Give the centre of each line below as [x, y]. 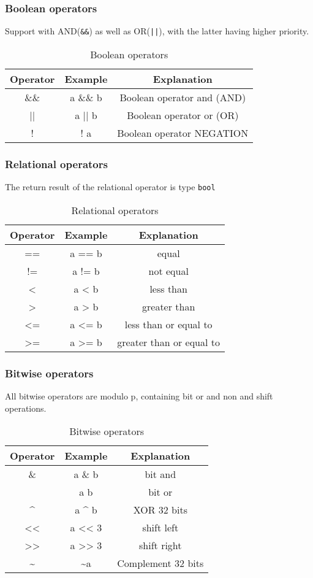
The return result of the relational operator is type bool [110, 187]
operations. [26, 408]
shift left [160, 528]
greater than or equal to [169, 342]
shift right [160, 545]
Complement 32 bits [160, 563]
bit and [160, 474]
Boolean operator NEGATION [183, 133]
